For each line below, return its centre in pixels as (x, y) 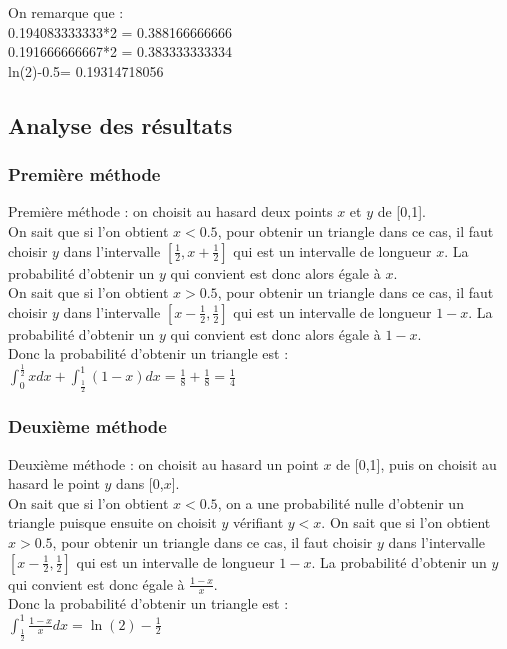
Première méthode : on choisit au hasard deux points (170, 211)
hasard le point (54, 483)
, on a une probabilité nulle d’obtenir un (340, 502)
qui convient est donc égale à (96, 583)
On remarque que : (66, 12)
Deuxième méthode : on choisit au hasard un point (163, 463)
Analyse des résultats (120, 124)
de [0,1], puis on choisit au (416, 463)
